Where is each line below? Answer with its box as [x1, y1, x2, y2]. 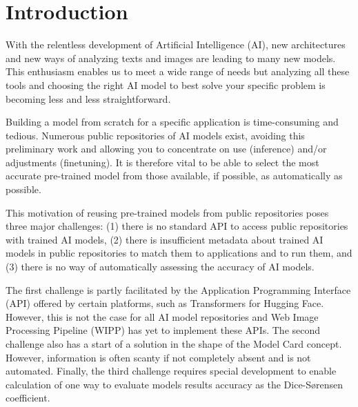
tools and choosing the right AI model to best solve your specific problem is [6, 77, 326, 92]
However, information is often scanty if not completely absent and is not [6, 350, 311, 364]
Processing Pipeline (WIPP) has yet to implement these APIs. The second [6, 323, 321, 337]
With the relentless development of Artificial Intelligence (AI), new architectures [6, 37, 346, 52]
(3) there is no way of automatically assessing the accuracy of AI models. [6, 259, 315, 274]
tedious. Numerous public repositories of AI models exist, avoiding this [6, 128, 305, 142]
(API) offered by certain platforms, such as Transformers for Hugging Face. [6, 296, 324, 310]
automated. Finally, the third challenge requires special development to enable [6, 364, 337, 378]
